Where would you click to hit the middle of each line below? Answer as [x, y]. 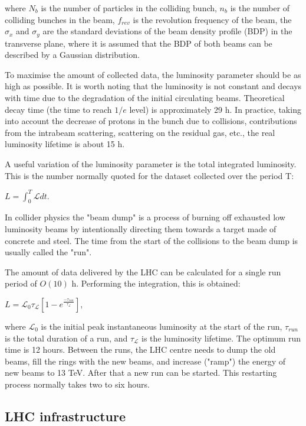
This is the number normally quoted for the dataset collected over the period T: [149, 175]
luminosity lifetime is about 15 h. [65, 144]
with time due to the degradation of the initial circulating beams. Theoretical [145, 98]
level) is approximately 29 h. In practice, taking [215, 109]
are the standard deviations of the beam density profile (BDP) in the [167, 31]
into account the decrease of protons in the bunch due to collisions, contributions [151, 121]
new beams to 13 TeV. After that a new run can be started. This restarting [141, 373]
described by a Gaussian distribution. [72, 55]
